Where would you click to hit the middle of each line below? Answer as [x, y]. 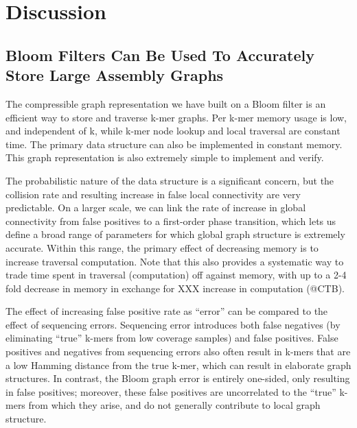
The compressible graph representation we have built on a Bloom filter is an [166, 103]
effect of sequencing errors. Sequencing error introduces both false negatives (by [173, 324]
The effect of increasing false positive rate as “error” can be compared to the [167, 311]
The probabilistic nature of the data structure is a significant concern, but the [170, 180]
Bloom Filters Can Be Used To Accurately [160, 55]
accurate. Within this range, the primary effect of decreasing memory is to [162, 247]
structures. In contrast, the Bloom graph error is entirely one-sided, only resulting [178, 378]
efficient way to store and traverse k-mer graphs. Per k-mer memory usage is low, [176, 117]
